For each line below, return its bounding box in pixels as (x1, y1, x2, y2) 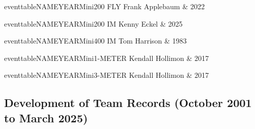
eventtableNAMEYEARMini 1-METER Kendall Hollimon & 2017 (4, 52, 209, 63)
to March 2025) (4, 110, 88, 125)
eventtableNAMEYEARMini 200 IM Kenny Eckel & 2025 (4, 18, 183, 29)
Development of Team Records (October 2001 (4, 95, 252, 111)
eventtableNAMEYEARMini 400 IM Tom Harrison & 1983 (4, 35, 187, 46)
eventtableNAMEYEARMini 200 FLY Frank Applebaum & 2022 (4, 1, 205, 11)
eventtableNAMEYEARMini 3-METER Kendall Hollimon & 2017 (4, 70, 209, 80)
